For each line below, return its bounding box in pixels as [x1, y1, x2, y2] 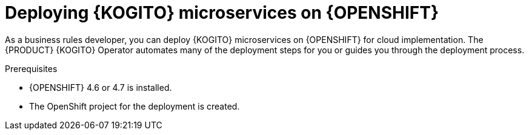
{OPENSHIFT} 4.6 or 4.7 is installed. [29, 82, 172, 93]
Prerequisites [5, 63, 58, 74]
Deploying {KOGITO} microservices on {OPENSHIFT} [5, 2, 439, 23]
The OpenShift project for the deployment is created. [29, 100, 240, 111]
